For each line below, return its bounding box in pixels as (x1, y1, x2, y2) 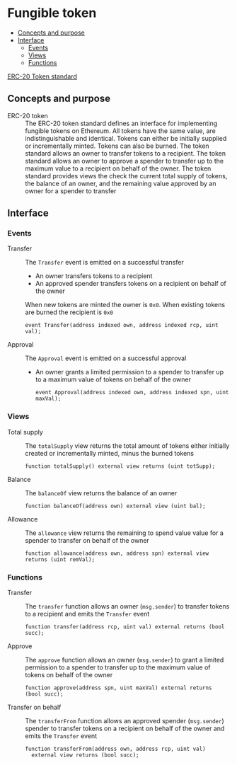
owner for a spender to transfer (25, 186, 117, 195)
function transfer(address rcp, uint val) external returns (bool (25, 623, 225, 631)
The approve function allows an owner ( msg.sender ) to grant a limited (25, 656, 224, 665)
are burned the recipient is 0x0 (25, 308, 113, 316)
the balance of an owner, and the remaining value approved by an (25, 179, 217, 188)
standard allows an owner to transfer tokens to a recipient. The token (25, 149, 226, 157)
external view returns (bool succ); (31, 752, 139, 759)
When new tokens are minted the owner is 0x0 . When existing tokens (25, 301, 225, 309)
